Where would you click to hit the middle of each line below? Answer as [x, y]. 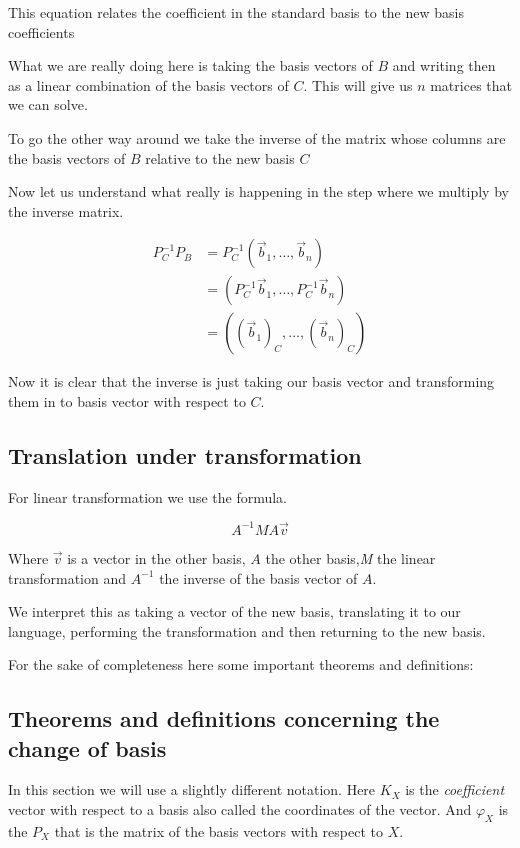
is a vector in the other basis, [156, 557]
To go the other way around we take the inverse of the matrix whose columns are [257, 137]
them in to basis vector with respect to [127, 401]
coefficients [41, 31]
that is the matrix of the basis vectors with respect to [218, 830]
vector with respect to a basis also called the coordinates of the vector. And [240, 809]
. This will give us [358, 84]
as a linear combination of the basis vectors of [148, 84]
